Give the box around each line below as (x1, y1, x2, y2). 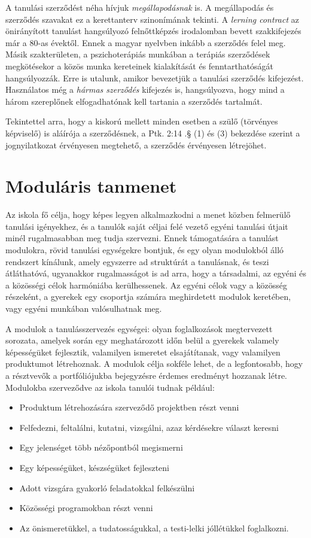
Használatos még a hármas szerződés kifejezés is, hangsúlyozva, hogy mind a (5, 83, 285, 96)
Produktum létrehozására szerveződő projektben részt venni (19, 401, 239, 414)
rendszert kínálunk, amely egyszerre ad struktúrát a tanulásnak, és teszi (5, 255, 269, 268)
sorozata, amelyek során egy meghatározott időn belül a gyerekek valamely (5, 334, 279, 346)
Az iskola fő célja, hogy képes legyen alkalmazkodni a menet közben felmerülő (5, 208, 291, 221)
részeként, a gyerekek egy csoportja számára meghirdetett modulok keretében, (5, 290, 291, 303)
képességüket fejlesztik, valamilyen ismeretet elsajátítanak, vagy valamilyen (5, 345, 280, 358)
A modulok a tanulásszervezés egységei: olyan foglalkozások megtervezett (5, 322, 273, 335)
